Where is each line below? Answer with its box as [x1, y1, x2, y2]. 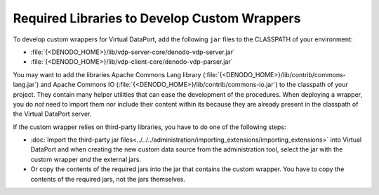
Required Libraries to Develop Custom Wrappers [13, 11, 301, 26]
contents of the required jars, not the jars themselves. [30, 175, 186, 183]
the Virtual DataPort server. [13, 109, 92, 119]
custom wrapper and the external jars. [30, 155, 142, 163]
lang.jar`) [13, 81, 39, 89]
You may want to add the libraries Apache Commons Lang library [13, 70, 201, 79]
